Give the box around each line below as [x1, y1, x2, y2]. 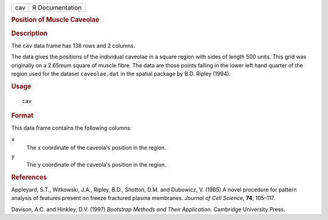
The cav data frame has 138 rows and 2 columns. [11, 42, 135, 49]
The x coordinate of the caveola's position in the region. [26, 144, 166, 152]
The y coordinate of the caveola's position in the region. [26, 161, 166, 168]
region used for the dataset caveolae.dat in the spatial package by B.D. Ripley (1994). [11, 70, 231, 78]
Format [11, 112, 33, 120]
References [11, 173, 47, 181]
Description [11, 29, 48, 38]
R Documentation [32, 4, 82, 12]
